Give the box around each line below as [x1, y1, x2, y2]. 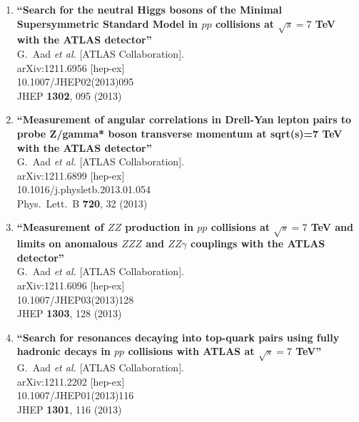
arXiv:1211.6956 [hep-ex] [16, 60, 125, 75]
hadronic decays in [16, 344, 111, 359]
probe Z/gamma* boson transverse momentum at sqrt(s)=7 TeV [16, 125, 343, 140]
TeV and [310, 220, 353, 235]
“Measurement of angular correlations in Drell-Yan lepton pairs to [16, 112, 352, 127]
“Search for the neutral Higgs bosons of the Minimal [16, 2, 282, 16]
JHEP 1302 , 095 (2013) [16, 88, 122, 103]
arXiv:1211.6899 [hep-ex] [16, 168, 125, 182]
